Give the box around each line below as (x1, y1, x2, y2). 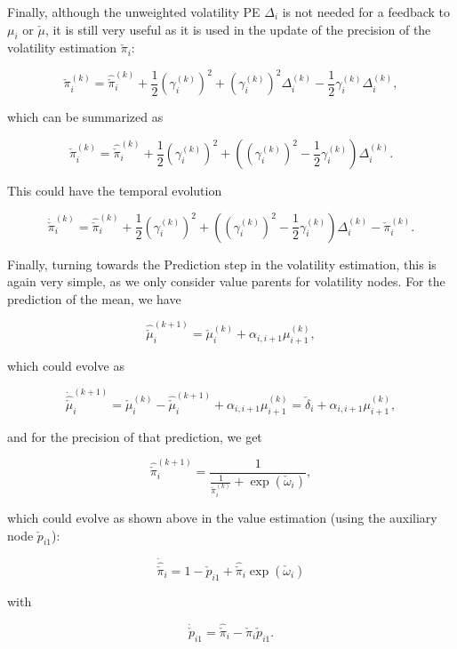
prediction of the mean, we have (7, 289, 181, 308)
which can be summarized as (7, 108, 164, 126)
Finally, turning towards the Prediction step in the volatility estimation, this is (7, 254, 437, 273)
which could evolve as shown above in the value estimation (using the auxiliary (7, 508, 437, 526)
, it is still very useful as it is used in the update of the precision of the (44, 20, 431, 38)
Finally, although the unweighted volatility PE (7, 3, 261, 20)
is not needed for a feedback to (282, 3, 451, 20)
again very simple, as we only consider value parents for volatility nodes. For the (7, 272, 445, 291)
